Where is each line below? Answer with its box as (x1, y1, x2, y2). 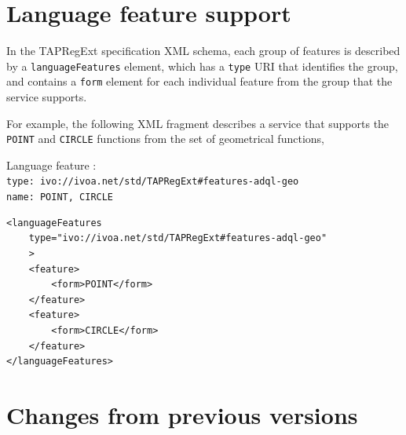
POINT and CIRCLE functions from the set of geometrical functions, (6, 130, 324, 147)
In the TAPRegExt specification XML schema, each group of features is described (6, 42, 401, 59)
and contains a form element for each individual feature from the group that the (6, 73, 393, 90)
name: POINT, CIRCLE (6, 192, 114, 203)
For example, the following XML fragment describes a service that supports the (6, 115, 390, 131)
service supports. (6, 89, 87, 105)
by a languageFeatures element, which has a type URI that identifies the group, (6, 57, 398, 74)
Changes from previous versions (6, 398, 358, 430)
